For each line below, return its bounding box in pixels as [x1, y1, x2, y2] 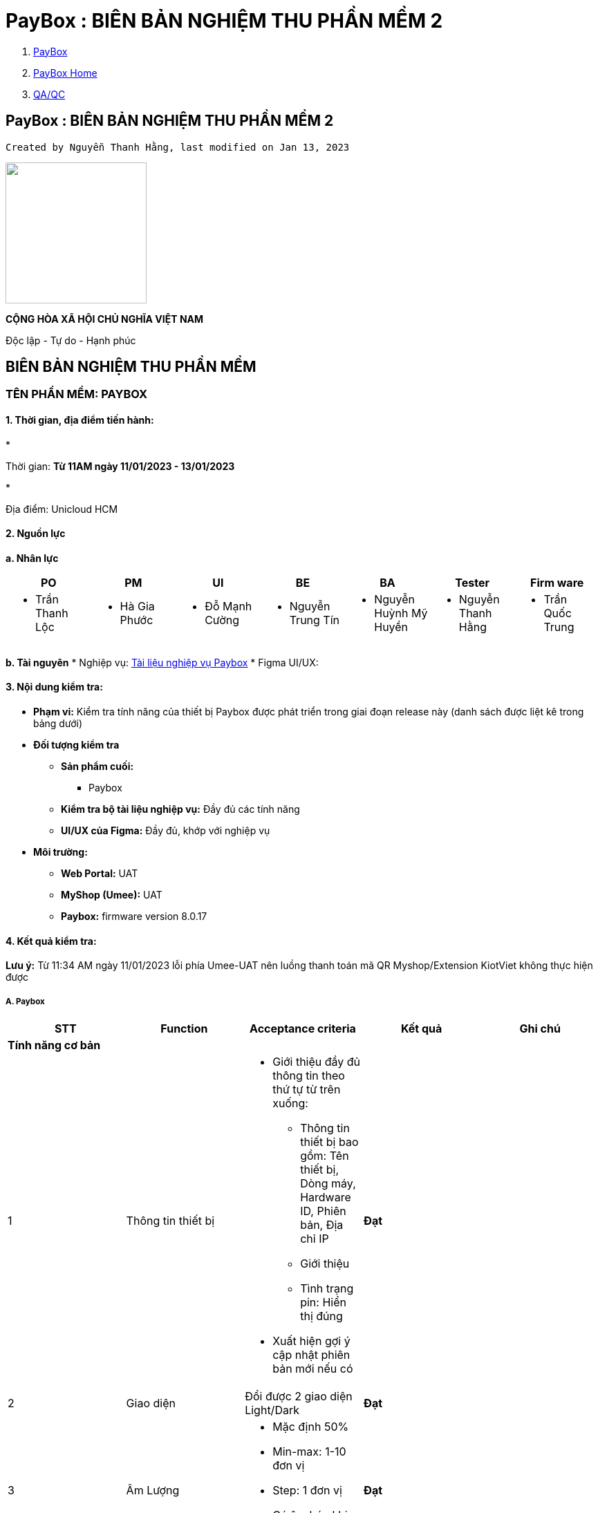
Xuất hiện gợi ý [272, 1334, 351, 1348]
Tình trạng [300, 1281, 354, 1296]
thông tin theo [272, 1069, 345, 1083]
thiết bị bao [300, 1135, 359, 1149]
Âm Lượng [126, 1483, 180, 1498]
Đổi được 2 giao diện [245, 1389, 353, 1404]
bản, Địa [300, 1218, 344, 1232]
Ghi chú [519, 1022, 561, 1036]
